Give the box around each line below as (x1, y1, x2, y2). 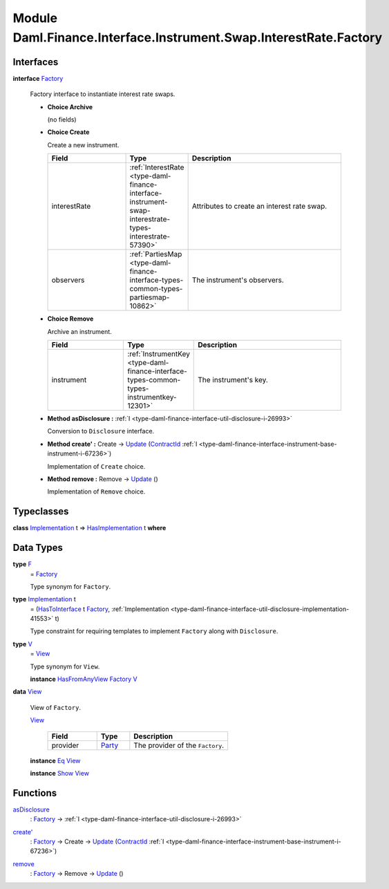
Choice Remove (47, 315, 94, 323)
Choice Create (47, 128, 90, 136)
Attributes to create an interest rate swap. (191, 201, 328, 211)
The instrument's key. (198, 375, 269, 384)
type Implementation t (12, 595, 76, 603)
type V (12, 639, 32, 648)
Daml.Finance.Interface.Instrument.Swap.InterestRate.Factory (12, 30, 383, 45)
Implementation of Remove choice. (47, 487, 146, 496)
